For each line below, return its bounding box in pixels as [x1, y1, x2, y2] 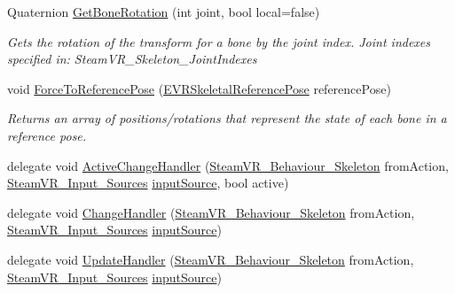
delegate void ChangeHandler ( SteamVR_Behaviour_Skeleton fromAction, [7, 203, 415, 221]
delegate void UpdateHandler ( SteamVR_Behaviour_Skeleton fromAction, [7, 250, 414, 268]
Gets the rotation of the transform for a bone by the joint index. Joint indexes [7, 32, 431, 50]
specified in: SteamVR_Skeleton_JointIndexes [7, 50, 257, 68]
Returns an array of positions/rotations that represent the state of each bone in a [7, 109, 447, 127]
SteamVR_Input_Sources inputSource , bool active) [7, 173, 289, 192]
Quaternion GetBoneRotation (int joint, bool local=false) [7, 3, 320, 20]
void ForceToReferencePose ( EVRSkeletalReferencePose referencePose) [7, 79, 391, 97]
